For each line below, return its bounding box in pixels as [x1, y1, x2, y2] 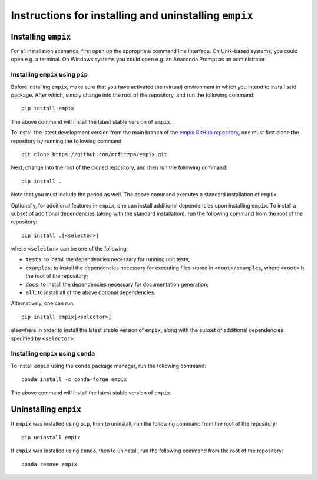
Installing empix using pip [11, 71, 88, 79]
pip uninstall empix [21, 434, 81, 440]
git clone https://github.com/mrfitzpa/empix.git [21, 151, 168, 157]
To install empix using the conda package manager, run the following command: [11, 362, 206, 369]
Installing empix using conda [11, 350, 95, 358]
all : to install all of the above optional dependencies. [25, 289, 156, 296]
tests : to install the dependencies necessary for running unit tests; [25, 256, 190, 263]
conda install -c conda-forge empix [21, 376, 127, 383]
